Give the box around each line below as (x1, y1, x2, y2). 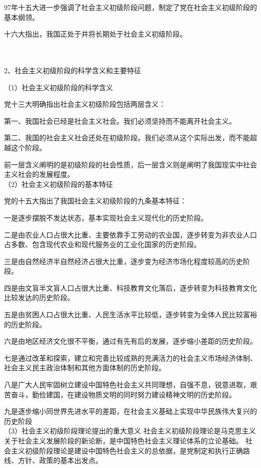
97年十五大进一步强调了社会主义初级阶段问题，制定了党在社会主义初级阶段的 (4, 2, 257, 12)
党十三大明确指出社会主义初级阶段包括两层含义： (4, 99, 166, 109)
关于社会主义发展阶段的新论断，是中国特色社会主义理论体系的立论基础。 (4, 435, 243, 445)
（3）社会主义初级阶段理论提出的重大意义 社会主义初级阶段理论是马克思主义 (4, 425, 256, 436)
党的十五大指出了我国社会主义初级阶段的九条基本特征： (4, 195, 187, 206)
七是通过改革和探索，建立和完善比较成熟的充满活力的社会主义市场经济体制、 (4, 352, 257, 363)
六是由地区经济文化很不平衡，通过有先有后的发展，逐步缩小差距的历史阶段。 (4, 336, 257, 346)
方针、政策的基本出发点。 (18, 455, 102, 465)
